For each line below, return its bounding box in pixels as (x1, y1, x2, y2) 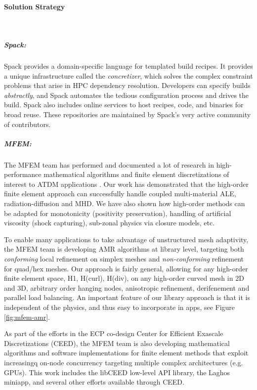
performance (4, 169, 42, 179)
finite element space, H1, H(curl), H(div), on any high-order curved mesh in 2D (4, 273, 244, 283)
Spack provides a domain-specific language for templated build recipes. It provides (4, 60, 253, 71)
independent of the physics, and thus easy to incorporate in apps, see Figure (4, 302, 235, 312)
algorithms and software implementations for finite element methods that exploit (4, 347, 249, 358)
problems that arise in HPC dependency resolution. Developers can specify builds (4, 80, 251, 90)
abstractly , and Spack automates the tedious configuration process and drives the (4, 89, 249, 100)
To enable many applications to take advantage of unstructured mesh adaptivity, (4, 234, 249, 244)
